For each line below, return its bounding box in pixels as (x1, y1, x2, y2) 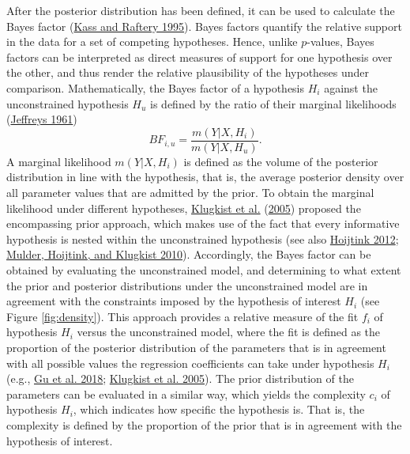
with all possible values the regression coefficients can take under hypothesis (6, 354, 374, 371)
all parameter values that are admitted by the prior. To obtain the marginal (6, 184, 374, 200)
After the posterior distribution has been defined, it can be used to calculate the (6, 2, 395, 18)
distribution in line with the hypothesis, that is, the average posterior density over (6, 168, 404, 185)
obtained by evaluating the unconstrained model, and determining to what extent (6, 261, 401, 278)
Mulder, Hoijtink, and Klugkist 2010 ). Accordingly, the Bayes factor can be (6, 246, 371, 263)
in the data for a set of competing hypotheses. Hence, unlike (6, 33, 298, 50)
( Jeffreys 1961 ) (6, 111, 77, 127)
